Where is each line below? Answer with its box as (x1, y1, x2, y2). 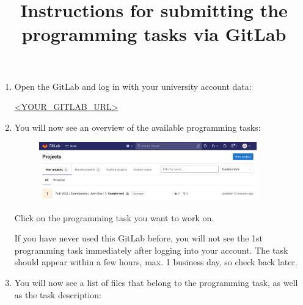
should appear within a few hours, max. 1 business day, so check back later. (14, 255, 298, 268)
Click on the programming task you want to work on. (14, 211, 214, 224)
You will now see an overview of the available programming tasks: (14, 120, 261, 133)
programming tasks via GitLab (21, 21, 287, 46)
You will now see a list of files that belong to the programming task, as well (14, 276, 298, 288)
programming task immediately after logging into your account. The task (14, 243, 288, 256)
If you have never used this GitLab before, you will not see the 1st (14, 232, 263, 244)
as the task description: (14, 288, 102, 301)
